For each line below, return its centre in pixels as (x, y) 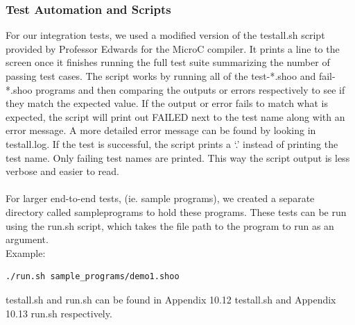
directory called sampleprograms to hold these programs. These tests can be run (176, 211)
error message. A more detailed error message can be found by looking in (161, 130)
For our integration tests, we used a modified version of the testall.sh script (165, 35)
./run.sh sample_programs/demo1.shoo (93, 277)
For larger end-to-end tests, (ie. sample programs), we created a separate (160, 198)
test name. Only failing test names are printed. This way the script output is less (178, 157)
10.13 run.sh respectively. (59, 313)
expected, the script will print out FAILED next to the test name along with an (175, 116)
